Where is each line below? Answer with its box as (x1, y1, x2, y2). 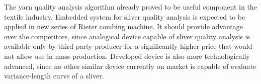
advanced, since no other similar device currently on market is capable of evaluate (4, 60, 256, 71)
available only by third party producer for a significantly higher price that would (4, 41, 252, 51)
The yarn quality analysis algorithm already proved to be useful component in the (4, 2, 257, 12)
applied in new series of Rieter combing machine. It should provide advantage (4, 21, 243, 32)
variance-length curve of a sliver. (4, 70, 104, 81)
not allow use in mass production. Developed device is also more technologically (4, 50, 250, 61)
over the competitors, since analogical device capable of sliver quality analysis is (4, 31, 250, 41)
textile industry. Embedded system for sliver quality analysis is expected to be (4, 11, 245, 22)
